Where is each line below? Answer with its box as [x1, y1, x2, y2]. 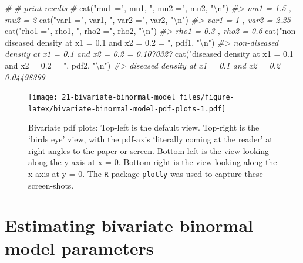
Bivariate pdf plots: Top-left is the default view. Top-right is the [28, 121, 260, 134]
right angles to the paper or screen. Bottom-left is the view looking [28, 144, 270, 156]
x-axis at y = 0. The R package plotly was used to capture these [28, 167, 263, 179]
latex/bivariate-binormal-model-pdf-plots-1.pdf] [28, 104, 226, 113]
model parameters [5, 236, 154, 260]
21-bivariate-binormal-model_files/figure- [62, 93, 234, 102]
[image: [28, 93, 58, 102]
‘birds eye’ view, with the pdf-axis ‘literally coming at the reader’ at [28, 133, 273, 145]
